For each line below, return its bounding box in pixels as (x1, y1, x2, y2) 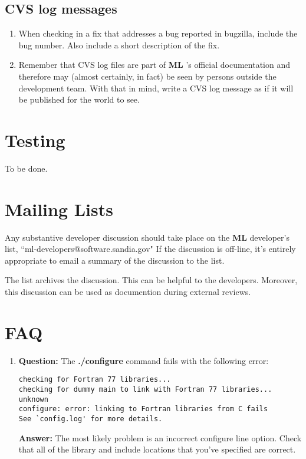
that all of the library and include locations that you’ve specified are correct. (18, 443, 296, 455)
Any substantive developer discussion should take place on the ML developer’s (5, 231, 289, 243)
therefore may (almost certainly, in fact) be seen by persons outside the (18, 70, 277, 82)
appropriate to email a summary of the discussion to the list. (5, 254, 225, 266)
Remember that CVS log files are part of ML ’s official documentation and (18, 58, 291, 71)
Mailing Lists (5, 196, 113, 221)
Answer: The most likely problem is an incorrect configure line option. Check (18, 431, 302, 444)
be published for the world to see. (18, 93, 140, 106)
